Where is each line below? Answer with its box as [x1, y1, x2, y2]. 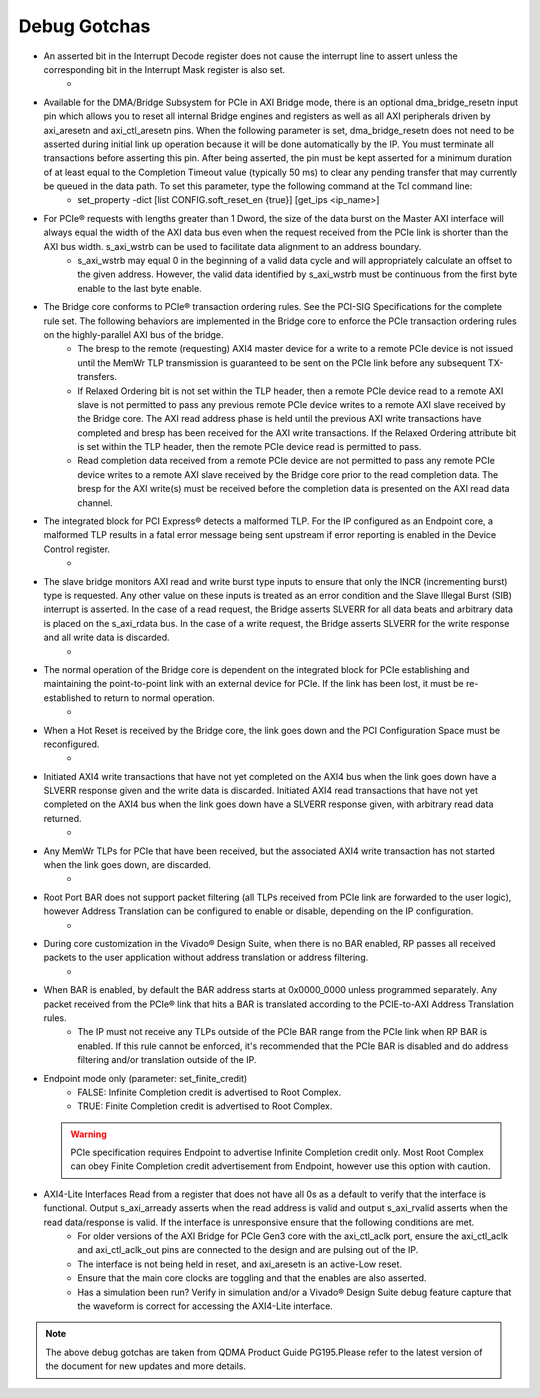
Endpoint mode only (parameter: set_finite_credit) [43, 1072, 248, 1084]
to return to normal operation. [93, 691, 215, 704]
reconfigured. [43, 738, 100, 750]
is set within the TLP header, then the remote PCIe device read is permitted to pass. [77, 441, 422, 453]
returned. [43, 812, 82, 824]
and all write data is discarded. [43, 631, 170, 644]
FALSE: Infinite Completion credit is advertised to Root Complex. [77, 1086, 342, 1098]
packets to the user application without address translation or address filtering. [43, 951, 369, 964]
